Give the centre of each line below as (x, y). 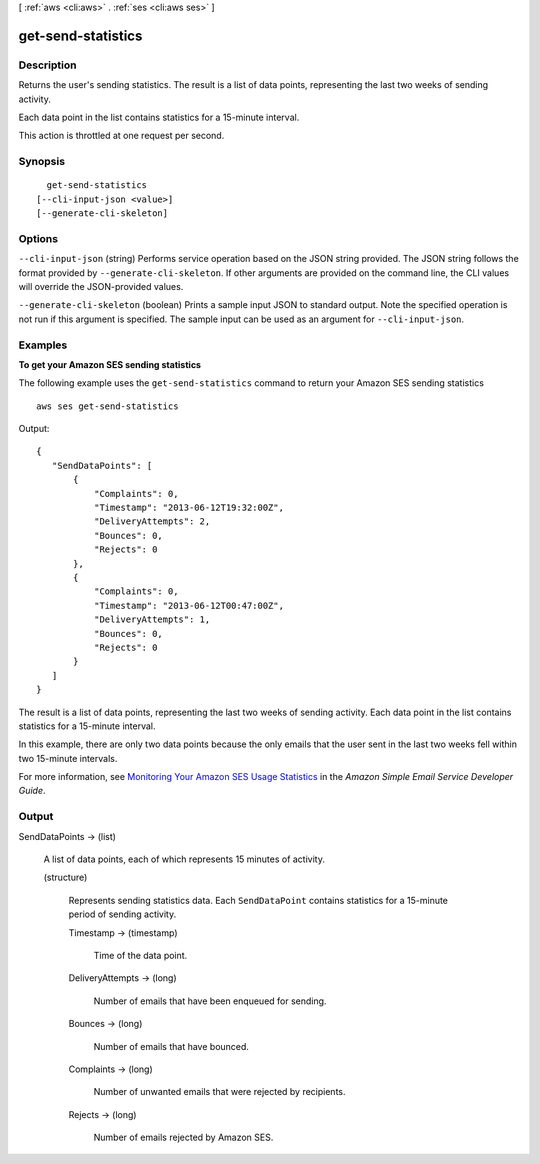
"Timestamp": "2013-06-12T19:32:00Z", (189, 508)
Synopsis (41, 162)
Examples (43, 345)
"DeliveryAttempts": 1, (152, 619)
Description (47, 65)
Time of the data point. (140, 955)
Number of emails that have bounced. (171, 1046)
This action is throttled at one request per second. (121, 136)
